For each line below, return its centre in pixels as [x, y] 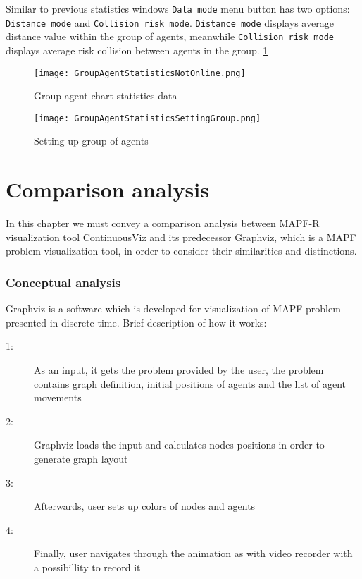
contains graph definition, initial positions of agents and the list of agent [190, 383]
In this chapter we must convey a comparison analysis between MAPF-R [163, 223]
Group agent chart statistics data [106, 96]
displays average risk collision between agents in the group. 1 [137, 50]
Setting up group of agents [91, 141]
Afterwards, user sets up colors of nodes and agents [145, 506]
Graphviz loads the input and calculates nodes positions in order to [179, 445]
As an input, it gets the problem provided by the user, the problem [179, 369]
